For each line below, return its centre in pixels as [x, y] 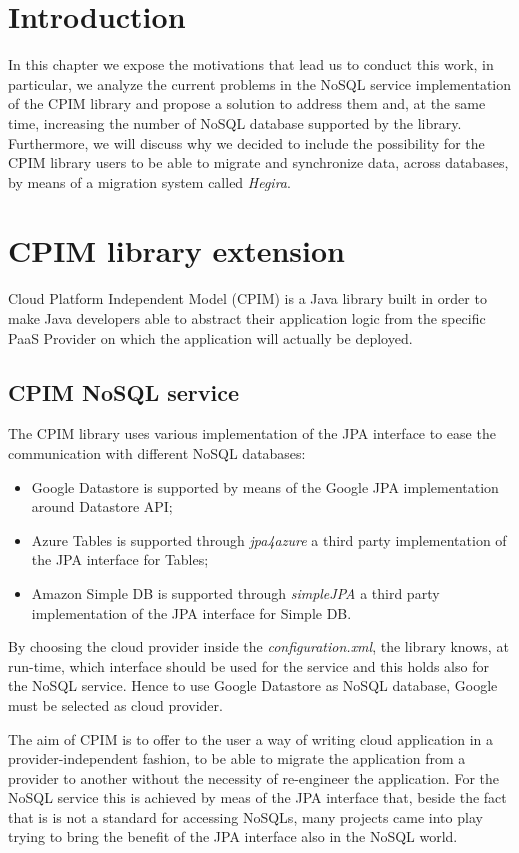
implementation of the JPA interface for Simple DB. [191, 612]
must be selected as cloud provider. [115, 704]
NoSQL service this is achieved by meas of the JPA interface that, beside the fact [257, 797]
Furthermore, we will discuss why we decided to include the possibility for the [246, 142]
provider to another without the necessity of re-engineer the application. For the [253, 777]
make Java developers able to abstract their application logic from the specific [247, 318]
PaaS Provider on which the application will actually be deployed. [210, 337]
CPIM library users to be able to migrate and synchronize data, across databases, [258, 162]
